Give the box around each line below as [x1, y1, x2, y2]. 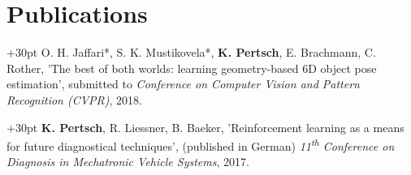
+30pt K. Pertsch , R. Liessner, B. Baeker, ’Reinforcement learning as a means [6, 118, 405, 135]
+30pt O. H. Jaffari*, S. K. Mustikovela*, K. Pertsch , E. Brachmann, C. [6, 44, 376, 61]
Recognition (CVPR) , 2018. [6, 91, 142, 108]
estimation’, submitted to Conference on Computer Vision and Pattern [6, 75, 360, 92]
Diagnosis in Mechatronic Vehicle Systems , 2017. [6, 153, 249, 170]
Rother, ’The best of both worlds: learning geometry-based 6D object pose [6, 59, 377, 76]
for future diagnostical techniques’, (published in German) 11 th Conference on [6, 135, 395, 154]
